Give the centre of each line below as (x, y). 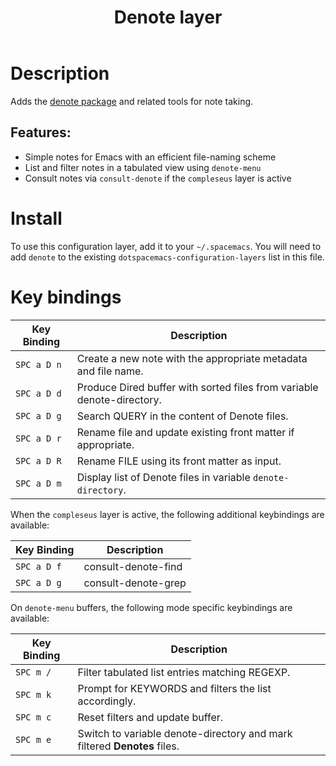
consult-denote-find (133, 566)
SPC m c (33, 717)
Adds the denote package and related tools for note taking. (132, 101)
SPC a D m (38, 483)
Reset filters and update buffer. (150, 717)
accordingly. (107, 701)
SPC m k (33, 694)
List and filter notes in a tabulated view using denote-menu (143, 167)
